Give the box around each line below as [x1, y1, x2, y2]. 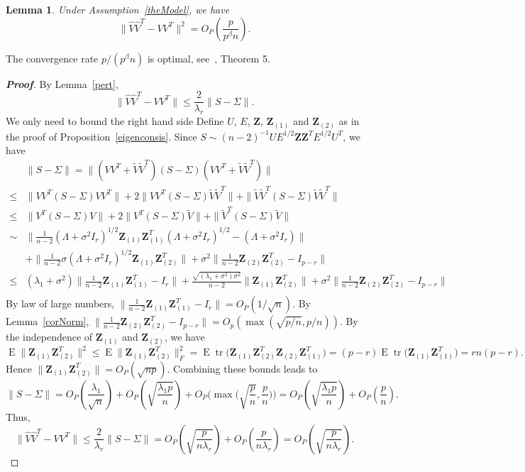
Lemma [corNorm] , [6, 314, 89, 329]
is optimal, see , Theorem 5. [147, 50, 270, 65]
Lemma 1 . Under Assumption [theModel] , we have [6, 2, 230, 16]
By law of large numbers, [6, 296, 115, 311]
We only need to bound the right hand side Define [6, 114, 224, 128]
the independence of [6, 329, 93, 344]
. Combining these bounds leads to [167, 361, 318, 375]
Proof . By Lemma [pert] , [6, 76, 118, 91]
